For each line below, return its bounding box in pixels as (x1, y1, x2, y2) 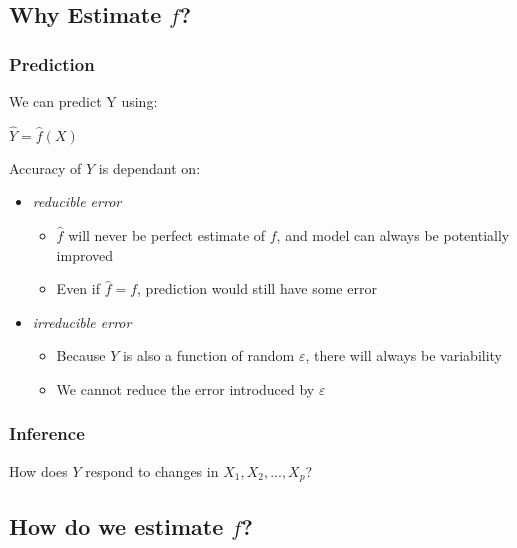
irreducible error (32, 311, 132, 332)
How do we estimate (9, 510, 224, 541)
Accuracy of (9, 157, 82, 178)
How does (9, 460, 68, 481)
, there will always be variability (305, 345, 502, 366)
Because (56, 345, 106, 366)
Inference (9, 421, 85, 446)
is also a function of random (122, 345, 295, 366)
